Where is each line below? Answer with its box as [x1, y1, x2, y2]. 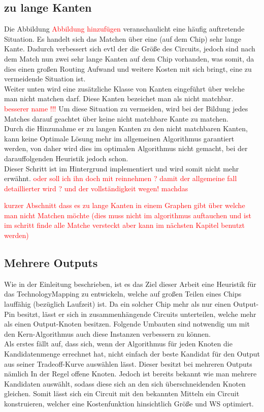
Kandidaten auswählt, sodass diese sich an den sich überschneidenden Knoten [4, 378, 246, 389]
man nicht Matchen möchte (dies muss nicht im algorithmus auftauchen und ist [4, 210, 251, 220]
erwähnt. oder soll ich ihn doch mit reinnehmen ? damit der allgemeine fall [4, 173, 237, 184]
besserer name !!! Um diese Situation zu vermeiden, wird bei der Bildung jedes [4, 103, 248, 113]
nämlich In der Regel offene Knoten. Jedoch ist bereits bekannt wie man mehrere [4, 368, 257, 379]
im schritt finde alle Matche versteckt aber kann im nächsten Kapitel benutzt [4, 220, 245, 230]
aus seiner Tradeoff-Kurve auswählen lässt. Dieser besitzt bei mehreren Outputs [4, 358, 252, 369]
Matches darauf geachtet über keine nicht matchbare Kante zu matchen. [4, 113, 228, 124]
